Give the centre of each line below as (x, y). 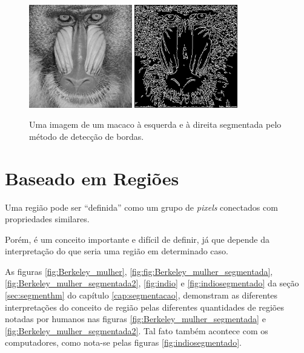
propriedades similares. (47, 219)
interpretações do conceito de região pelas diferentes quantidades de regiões (144, 307)
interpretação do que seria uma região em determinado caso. (117, 251)
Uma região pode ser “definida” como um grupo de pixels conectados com (141, 207)
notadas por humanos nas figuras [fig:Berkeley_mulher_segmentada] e (135, 319)
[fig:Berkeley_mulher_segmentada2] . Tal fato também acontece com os (137, 330)
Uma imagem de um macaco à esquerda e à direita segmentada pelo (155, 124)
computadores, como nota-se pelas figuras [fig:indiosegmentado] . (123, 342)
